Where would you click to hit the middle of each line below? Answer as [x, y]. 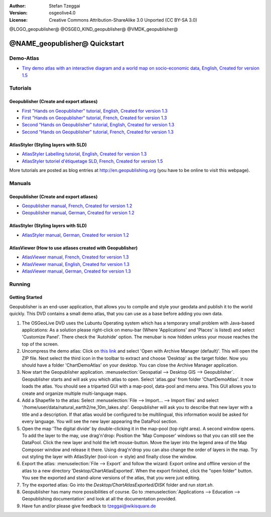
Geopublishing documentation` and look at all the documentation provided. [99, 499]
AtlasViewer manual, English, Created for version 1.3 [76, 264]
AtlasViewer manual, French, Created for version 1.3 [75, 257]
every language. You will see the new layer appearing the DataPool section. [100, 421]
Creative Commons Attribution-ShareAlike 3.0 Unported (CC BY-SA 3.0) [123, 20]
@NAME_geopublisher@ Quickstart [67, 44]
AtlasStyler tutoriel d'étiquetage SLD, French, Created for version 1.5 [92, 161]
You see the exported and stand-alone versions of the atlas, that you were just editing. [111, 478]
